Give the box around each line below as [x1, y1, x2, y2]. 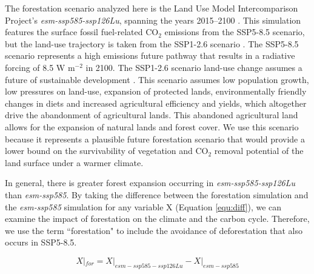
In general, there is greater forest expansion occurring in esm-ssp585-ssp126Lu [5, 176, 296, 189]
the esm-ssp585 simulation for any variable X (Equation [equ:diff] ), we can [5, 200, 282, 213]
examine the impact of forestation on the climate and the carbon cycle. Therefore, [5, 212, 310, 225]
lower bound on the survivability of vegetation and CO [5, 144, 209, 157]
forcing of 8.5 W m [5, 61, 75, 73]
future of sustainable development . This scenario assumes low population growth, [5, 73, 309, 85]
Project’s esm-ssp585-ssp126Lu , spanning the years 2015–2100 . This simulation [5, 13, 301, 26]
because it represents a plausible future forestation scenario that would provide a [5, 132, 305, 145]
